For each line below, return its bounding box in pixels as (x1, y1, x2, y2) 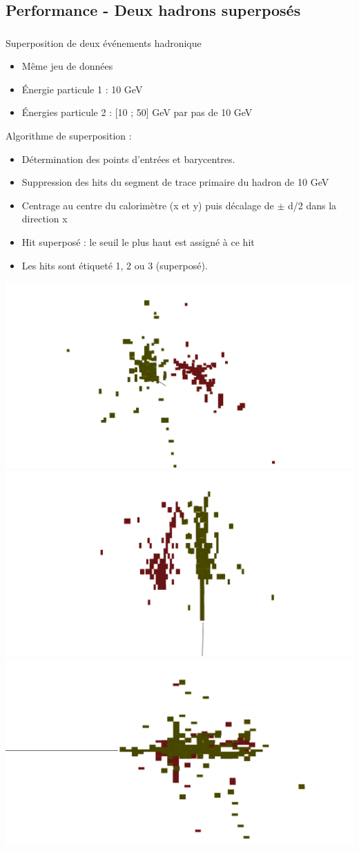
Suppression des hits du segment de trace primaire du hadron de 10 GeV (21, 175, 329, 189)
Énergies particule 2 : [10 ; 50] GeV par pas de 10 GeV (21, 105, 253, 119)
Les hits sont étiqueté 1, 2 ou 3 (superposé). (21, 258, 208, 272)
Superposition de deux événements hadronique (6, 35, 202, 50)
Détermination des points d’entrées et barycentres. (21, 151, 235, 166)
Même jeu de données (21, 59, 113, 73)
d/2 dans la (288, 198, 337, 212)
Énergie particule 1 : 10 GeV (21, 82, 143, 96)
